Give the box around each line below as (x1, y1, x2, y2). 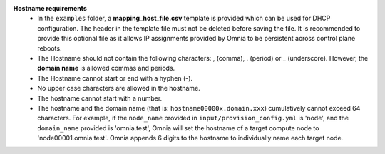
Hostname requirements (13, 4, 87, 12)
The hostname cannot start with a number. (37, 93, 163, 103)
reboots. (37, 43, 62, 53)
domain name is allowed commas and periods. (37, 64, 175, 73)
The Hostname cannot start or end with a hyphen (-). (37, 73, 192, 82)
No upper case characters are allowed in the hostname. (37, 84, 201, 93)
